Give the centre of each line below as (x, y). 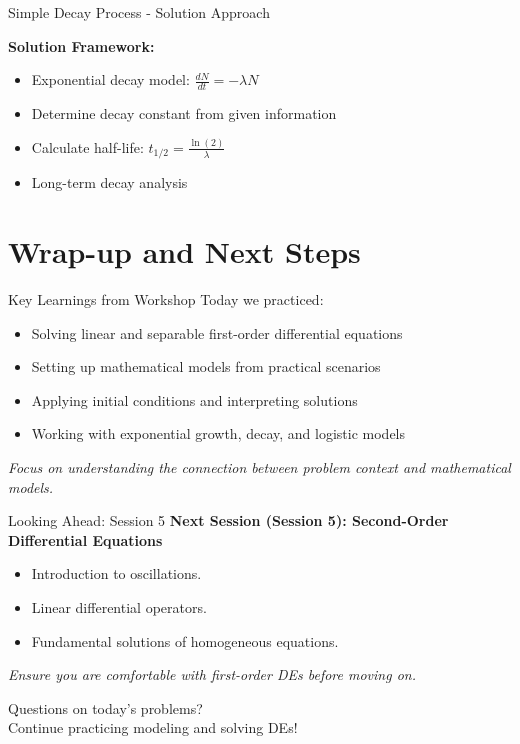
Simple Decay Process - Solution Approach (139, 12)
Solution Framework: (81, 45)
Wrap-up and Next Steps (184, 251)
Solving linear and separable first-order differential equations (217, 332)
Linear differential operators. (119, 607)
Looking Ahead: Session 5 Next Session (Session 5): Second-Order (228, 520)
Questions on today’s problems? (105, 707)
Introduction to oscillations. (116, 573)
